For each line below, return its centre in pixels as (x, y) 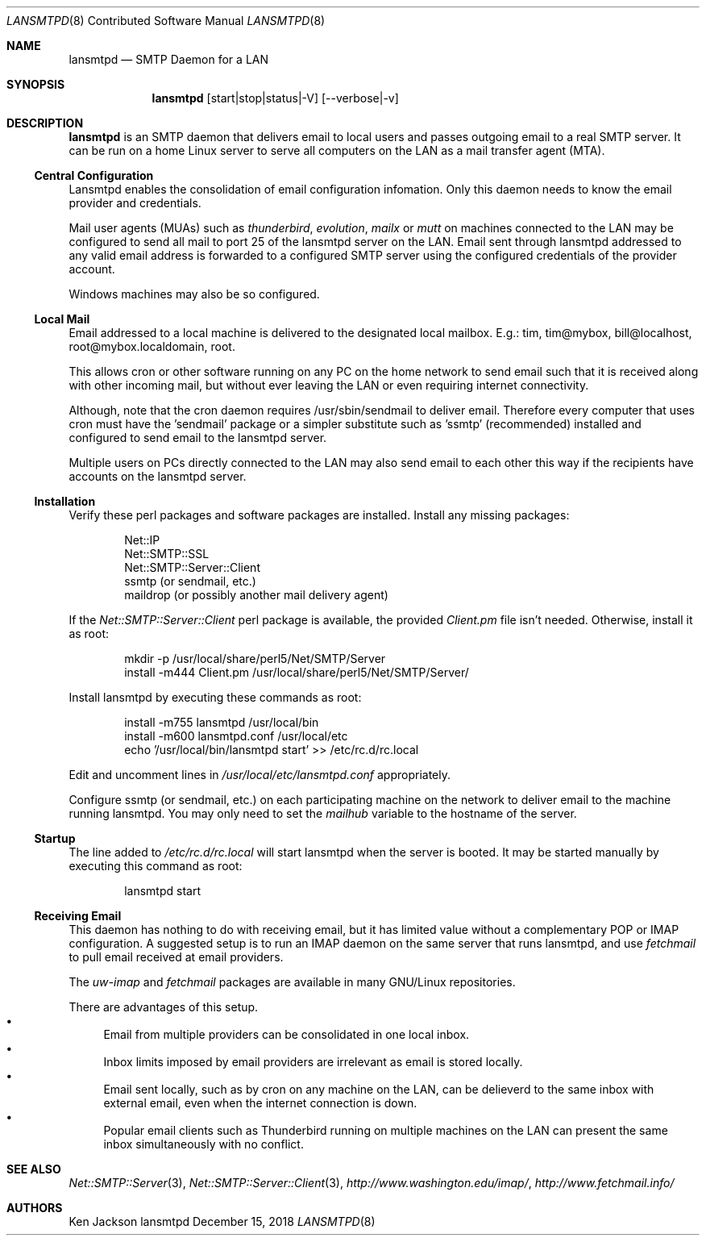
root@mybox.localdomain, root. (152, 346)
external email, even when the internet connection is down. (260, 1103)
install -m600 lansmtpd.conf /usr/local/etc (236, 736)
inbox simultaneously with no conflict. (203, 1144)
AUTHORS (35, 1208)
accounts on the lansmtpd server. (158, 476)
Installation (65, 501)
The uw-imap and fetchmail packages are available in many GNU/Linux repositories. (292, 982)
